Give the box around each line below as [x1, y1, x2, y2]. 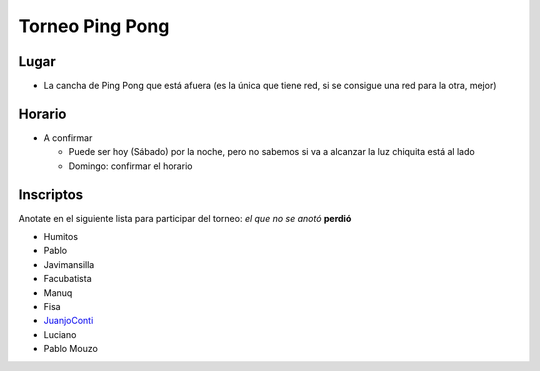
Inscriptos [18, 186, 84, 203]
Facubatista [43, 273, 92, 285]
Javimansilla [43, 258, 95, 270]
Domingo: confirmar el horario [68, 160, 193, 172]
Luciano [43, 328, 77, 340]
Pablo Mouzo [43, 343, 99, 355]
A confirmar [43, 131, 93, 144]
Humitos [43, 231, 79, 243]
